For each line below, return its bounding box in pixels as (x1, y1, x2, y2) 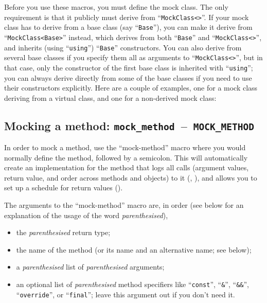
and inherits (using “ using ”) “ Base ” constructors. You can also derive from (4, 42, 242, 52)
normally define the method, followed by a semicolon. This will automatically (4, 152, 248, 163)
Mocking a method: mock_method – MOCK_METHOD (4, 117, 254, 133)
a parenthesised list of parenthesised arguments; (16, 261, 165, 272)
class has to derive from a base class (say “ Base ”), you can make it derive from (4, 22, 253, 32)
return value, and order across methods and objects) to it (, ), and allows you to (4, 172, 257, 183)
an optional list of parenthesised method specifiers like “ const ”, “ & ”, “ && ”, (16, 279, 249, 290)
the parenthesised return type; (16, 227, 111, 238)
